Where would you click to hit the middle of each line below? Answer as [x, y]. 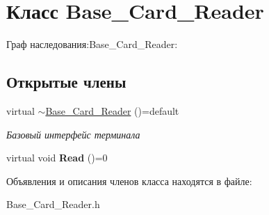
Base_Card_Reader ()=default [112, 110]
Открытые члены [66, 82]
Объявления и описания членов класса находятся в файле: [129, 181]
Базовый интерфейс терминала [73, 134]
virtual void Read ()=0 [57, 158]
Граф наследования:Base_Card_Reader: [92, 44]
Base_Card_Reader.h [53, 204]
